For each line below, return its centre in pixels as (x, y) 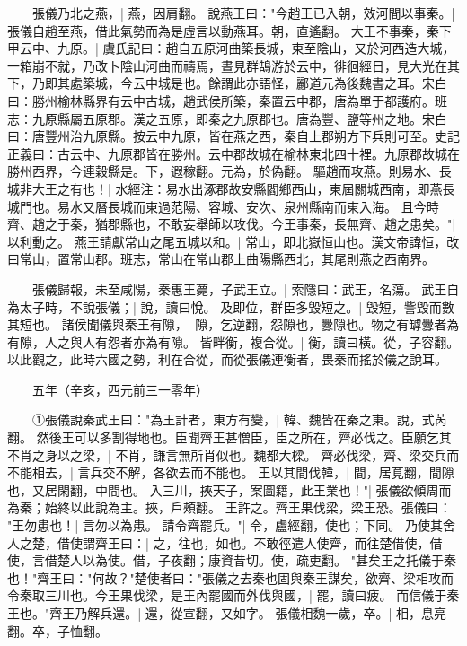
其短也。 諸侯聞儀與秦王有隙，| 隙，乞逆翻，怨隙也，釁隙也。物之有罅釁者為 (233, 324)
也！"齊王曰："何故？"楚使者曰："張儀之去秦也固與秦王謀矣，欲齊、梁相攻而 (230, 577)
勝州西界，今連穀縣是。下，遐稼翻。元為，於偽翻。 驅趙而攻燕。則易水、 (223, 171)
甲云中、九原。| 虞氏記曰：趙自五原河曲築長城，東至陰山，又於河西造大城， (231, 48)
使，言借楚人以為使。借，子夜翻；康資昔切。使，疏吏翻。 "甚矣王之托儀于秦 (232, 560)
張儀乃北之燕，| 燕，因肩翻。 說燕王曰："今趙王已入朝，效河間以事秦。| (243, 13)
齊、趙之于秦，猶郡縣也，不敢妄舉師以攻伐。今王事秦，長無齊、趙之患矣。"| (232, 224)
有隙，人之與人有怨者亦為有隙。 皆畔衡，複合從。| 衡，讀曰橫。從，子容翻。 (233, 341)
